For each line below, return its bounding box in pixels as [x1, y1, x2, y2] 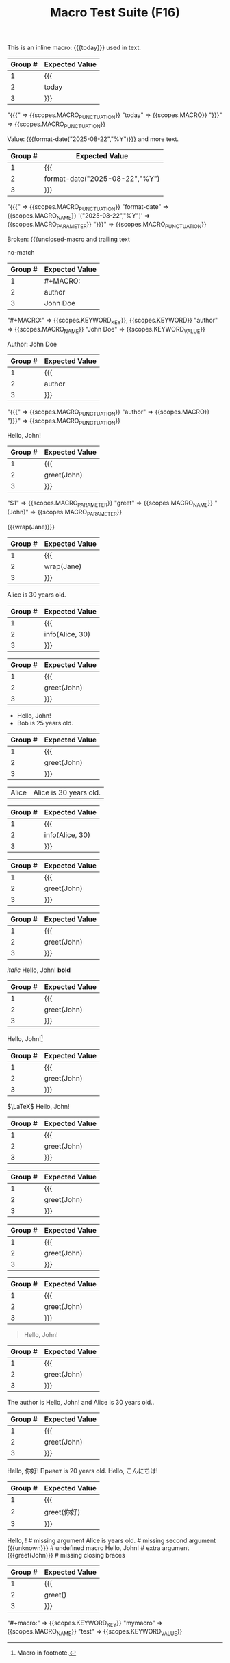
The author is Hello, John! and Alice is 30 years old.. [7, 1398, 155, 1406]
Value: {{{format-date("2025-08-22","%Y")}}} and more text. [7, 135, 179, 143]
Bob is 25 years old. [16, 718, 74, 727]
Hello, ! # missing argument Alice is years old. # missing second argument [7, 1536, 216, 1545]
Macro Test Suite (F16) [50, 5, 180, 21]
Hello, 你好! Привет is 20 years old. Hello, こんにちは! [7, 1466, 158, 1475]
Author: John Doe [7, 340, 57, 348]
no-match [7, 249, 35, 257]
